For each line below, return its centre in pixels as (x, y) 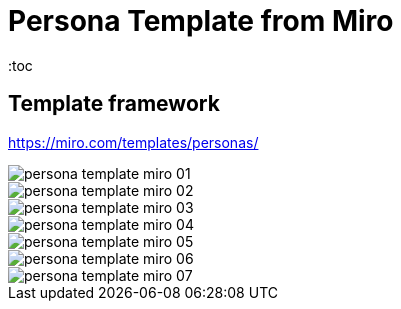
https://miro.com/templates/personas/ (133, 142)
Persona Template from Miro (201, 21)
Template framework (114, 104)
